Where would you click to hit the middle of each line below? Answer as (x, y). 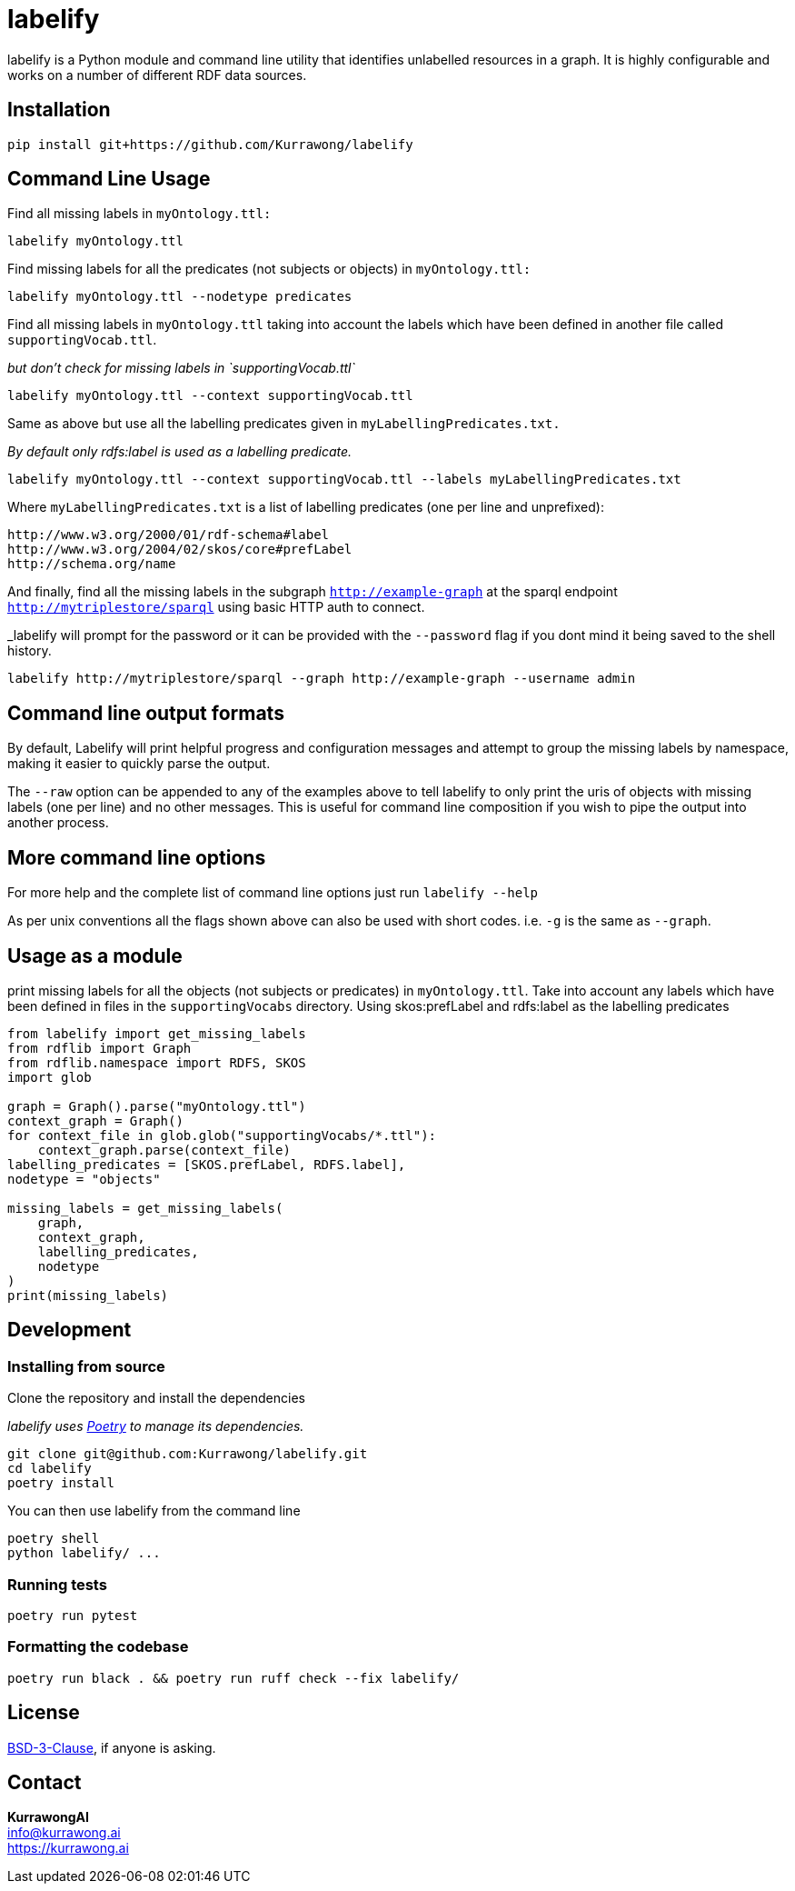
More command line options (137, 857)
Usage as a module (95, 956)
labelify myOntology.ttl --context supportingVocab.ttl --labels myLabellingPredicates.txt (344, 480)
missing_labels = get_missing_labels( (145, 1208)
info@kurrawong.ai (64, 1833)
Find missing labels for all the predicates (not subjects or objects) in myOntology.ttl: (269, 269)
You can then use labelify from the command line (154, 1511)
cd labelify (50, 1469)
